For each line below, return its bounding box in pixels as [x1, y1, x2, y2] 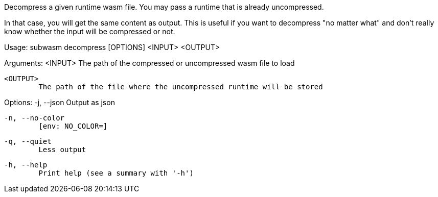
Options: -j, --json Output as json [4, 98, 115, 107]
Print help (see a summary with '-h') [38, 169, 194, 177]
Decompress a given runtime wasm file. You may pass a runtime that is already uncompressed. [4, 3, 324, 11]
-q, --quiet [4, 137, 52, 145]
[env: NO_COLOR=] [38, 122, 108, 130]
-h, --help [4, 161, 48, 169]
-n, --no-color [4, 114, 65, 122]
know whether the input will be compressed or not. [4, 27, 175, 36]
